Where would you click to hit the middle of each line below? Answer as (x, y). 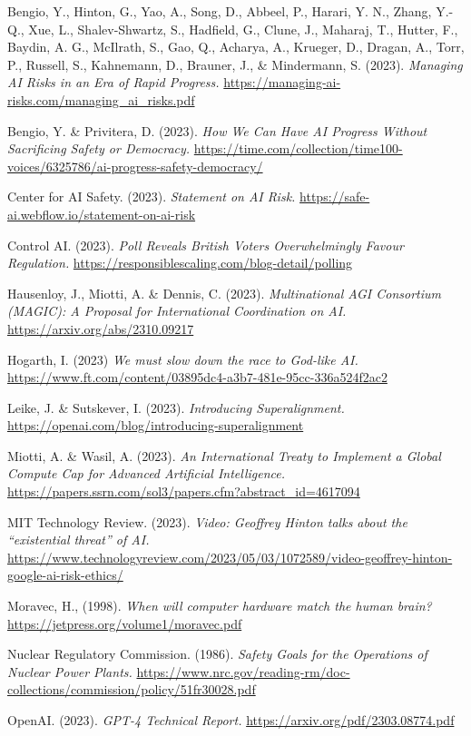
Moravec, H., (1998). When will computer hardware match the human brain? (220, 606)
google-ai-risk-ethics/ (65, 575)
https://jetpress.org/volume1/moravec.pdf (125, 623)
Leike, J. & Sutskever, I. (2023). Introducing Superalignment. (176, 407)
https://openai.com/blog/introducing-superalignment (156, 425)
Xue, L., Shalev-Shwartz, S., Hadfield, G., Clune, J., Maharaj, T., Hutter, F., (243, 29)
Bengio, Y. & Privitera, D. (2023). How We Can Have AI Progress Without (217, 130)
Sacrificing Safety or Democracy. (99, 148)
